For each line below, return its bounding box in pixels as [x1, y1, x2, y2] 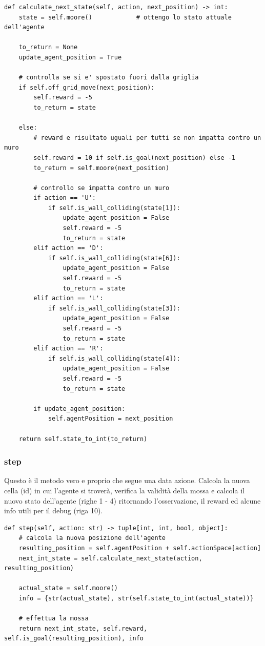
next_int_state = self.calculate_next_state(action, [18, 554, 202, 562]
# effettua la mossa [18, 615, 89, 622]
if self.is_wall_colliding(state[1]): [48, 204, 180, 212]
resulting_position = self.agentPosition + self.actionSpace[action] [18, 544, 261, 552]
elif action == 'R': [33, 345, 104, 352]
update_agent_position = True [18, 53, 122, 61]
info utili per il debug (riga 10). [4, 505, 103, 516]
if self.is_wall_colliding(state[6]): [48, 254, 180, 262]
